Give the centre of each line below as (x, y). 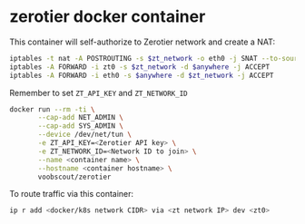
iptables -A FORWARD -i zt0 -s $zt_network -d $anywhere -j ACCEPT (140, 67)
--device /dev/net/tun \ (84, 135)
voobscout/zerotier (74, 177)
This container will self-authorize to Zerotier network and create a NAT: (142, 42)
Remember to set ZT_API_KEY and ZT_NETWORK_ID (98, 93)
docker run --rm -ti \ (52, 109)
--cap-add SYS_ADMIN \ (81, 126)
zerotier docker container (108, 17)
